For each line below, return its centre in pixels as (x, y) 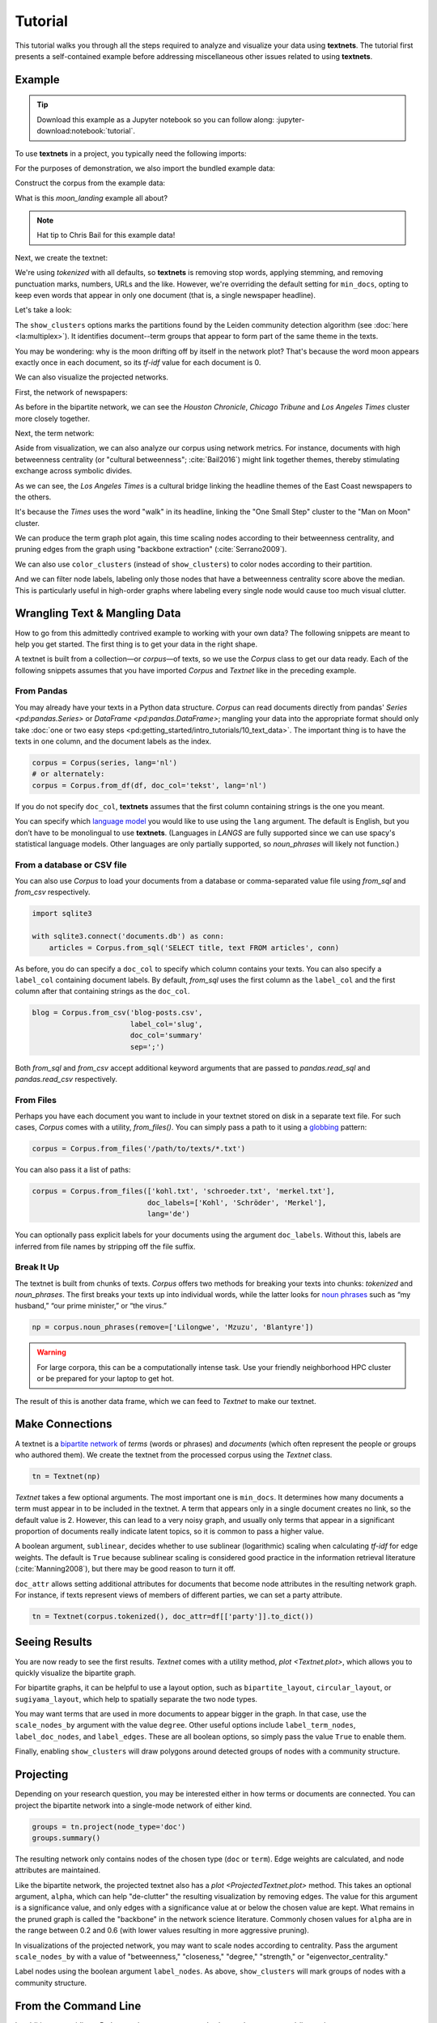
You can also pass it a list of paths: (73, 1170)
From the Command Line (78, 2006)
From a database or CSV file (71, 864)
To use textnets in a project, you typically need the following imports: (131, 153)
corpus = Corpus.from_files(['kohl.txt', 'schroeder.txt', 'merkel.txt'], (184, 1191)
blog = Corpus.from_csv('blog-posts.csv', (117, 1013)
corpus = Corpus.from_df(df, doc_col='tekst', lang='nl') (149, 785)
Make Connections (64, 1424)
